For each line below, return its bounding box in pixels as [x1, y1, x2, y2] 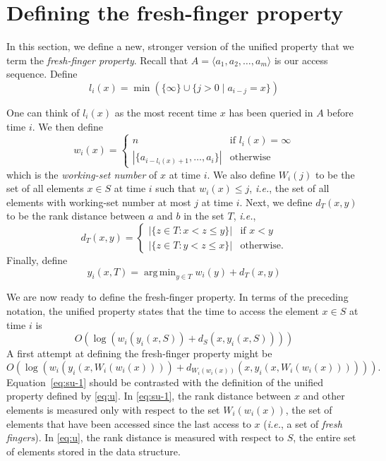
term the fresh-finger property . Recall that [6, 52, 188, 67]
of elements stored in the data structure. [6, 443, 181, 458]
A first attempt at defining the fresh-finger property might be [6, 346, 272, 361]
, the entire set [293, 430, 356, 445]
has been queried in [229, 104, 313, 119]
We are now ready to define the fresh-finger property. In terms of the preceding [6, 289, 349, 304]
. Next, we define [239, 194, 313, 209]
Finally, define [6, 253, 68, 268]
